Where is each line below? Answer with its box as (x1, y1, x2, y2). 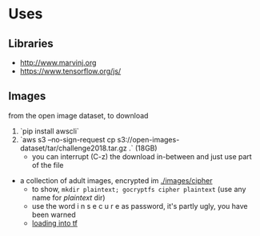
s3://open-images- (117, 134, 180, 144)
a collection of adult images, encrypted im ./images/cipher (19, 175, 213, 185)
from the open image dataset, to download (8, 110, 149, 120)
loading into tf (31, 218, 78, 228)
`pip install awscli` (19, 126, 80, 136)
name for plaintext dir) (31, 193, 106, 202)
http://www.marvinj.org (19, 58, 97, 67)
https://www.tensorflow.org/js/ (19, 66, 122, 76)
